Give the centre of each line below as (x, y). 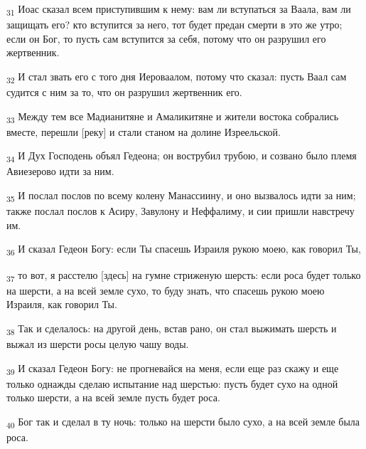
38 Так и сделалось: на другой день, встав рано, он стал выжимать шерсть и (172, 329)
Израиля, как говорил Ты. (62, 304)
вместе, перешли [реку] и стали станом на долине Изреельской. (144, 131)
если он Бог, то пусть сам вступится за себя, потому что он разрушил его (166, 38)
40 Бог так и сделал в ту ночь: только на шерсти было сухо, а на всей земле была (183, 422)
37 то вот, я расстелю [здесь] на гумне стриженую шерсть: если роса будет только (184, 275)
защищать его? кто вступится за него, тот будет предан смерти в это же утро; (174, 25)
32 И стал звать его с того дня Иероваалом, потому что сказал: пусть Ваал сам (177, 77)
